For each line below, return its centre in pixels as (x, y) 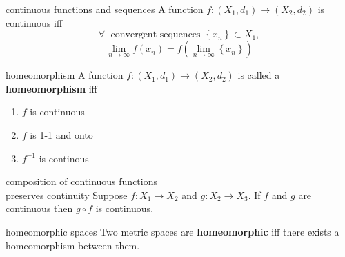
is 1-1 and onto (61, 134)
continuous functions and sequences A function (105, 9)
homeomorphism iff (51, 88)
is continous (64, 158)
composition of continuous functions (81, 181)
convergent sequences (156, 35)
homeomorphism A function (65, 75)
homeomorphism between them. (73, 245)
